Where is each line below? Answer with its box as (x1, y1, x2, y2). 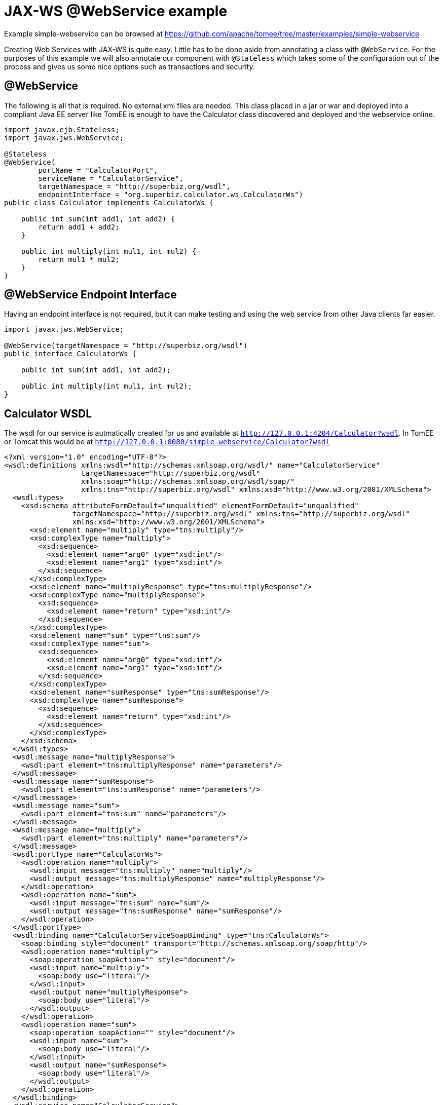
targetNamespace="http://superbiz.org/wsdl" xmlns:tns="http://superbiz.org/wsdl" (72, 510, 410, 518)
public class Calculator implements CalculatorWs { (4, 198, 214, 207)
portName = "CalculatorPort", (38, 166, 158, 174)
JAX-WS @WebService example (4, 3, 228, 20)
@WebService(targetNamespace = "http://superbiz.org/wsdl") (4, 341, 248, 350)
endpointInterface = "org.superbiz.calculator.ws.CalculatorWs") (38, 190, 304, 199)
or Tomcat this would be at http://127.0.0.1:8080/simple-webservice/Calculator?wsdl (4, 437, 330, 446)
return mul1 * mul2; (38, 255, 120, 263)
